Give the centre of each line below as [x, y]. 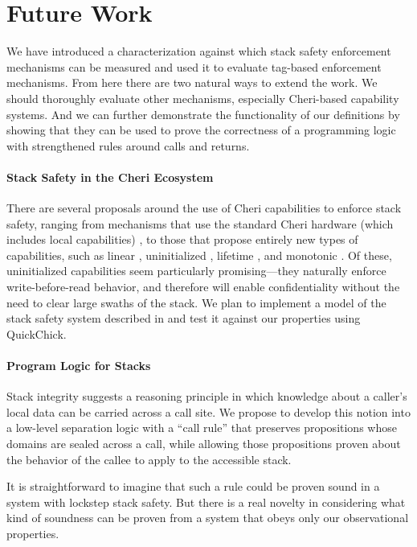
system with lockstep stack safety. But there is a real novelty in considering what [206, 502]
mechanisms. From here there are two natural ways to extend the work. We [192, 82]
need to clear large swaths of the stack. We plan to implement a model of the [196, 302]
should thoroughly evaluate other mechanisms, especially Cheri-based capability [203, 98]
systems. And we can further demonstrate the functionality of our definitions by [203, 114]
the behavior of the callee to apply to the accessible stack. [149, 459]
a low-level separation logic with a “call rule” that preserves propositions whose [202, 428]
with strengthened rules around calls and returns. [128, 145]
